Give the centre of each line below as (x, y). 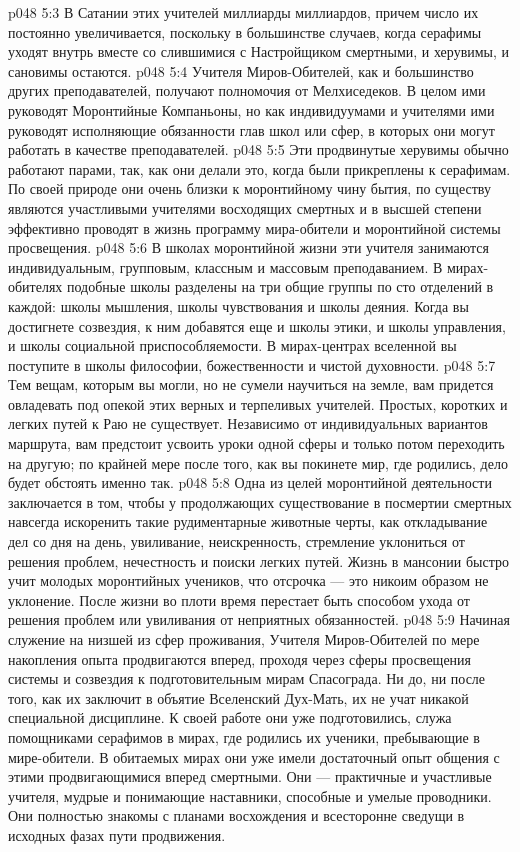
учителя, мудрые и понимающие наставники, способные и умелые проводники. (250, 795)
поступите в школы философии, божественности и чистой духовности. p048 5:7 (252, 364)
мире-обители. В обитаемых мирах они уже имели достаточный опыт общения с (254, 756)
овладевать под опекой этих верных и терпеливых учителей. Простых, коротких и (258, 403)
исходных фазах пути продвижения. (117, 834)
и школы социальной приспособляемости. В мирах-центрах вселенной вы (232, 345)
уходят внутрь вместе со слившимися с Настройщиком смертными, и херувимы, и (259, 51)
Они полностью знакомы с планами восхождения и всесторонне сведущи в (236, 815)
